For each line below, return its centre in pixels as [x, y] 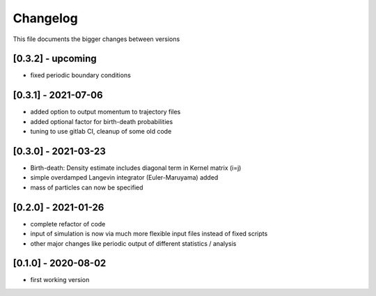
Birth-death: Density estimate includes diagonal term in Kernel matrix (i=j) [136, 168]
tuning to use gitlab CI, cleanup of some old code [101, 132]
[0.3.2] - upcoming [55, 59]
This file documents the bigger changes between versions [96, 39]
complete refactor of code [68, 224]
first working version [60, 280]
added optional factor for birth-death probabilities [102, 121]
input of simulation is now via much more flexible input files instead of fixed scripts [149, 234]
